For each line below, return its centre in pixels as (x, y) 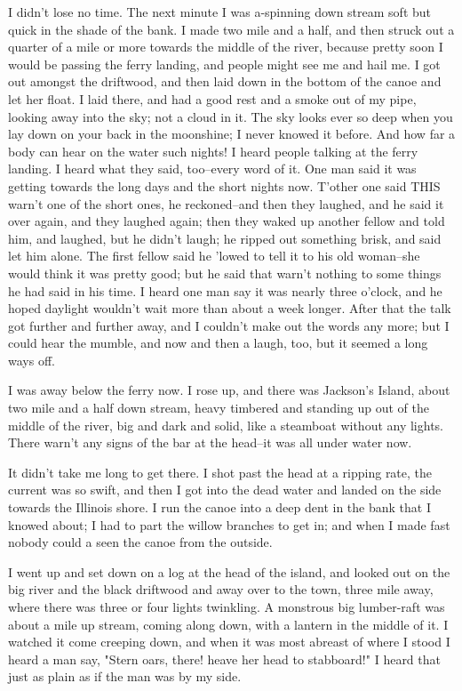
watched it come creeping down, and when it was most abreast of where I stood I (229, 642)
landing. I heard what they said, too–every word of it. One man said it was (212, 169)
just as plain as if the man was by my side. (125, 676)
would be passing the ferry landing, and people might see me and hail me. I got (224, 64)
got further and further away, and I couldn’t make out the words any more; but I (229, 325)
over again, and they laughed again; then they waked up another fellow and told (227, 221)
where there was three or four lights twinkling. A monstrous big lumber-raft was (227, 607)
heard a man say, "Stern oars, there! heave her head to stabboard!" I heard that (224, 659)
